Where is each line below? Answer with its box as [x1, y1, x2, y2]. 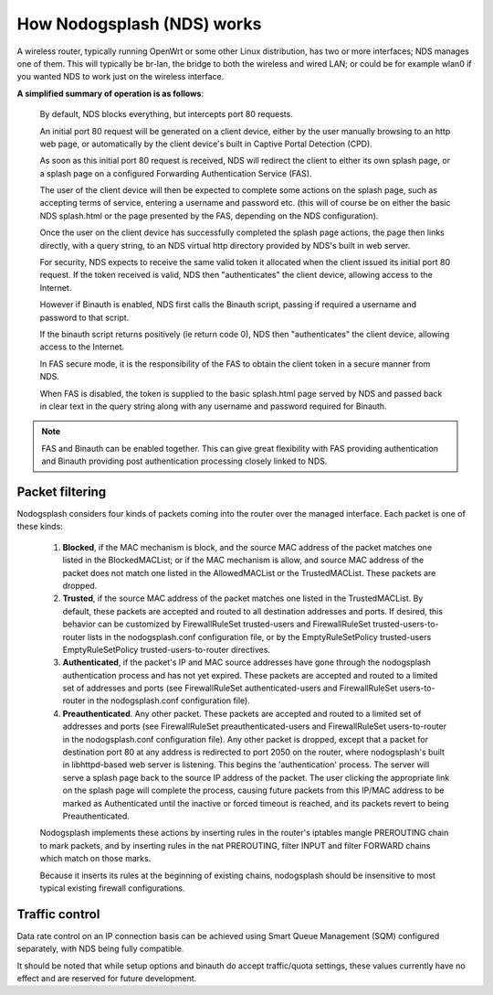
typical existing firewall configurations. [39, 883, 185, 893]
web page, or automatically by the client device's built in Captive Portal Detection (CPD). [39, 138, 373, 149]
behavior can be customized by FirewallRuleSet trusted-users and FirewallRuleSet [62, 618, 372, 630]
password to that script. [39, 312, 130, 323]
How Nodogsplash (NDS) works [16, 14, 262, 34]
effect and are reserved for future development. [16, 973, 197, 984]
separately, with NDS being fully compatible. [16, 943, 184, 955]
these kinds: [16, 521, 63, 532]
